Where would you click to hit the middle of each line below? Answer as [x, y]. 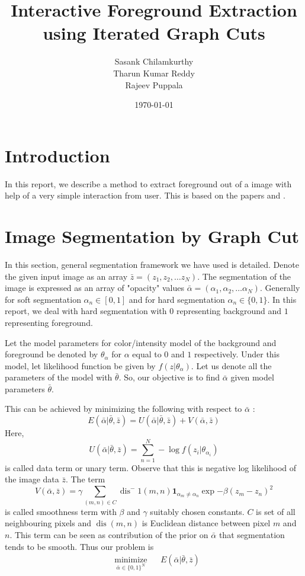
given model [252, 377]
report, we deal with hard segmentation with [86, 311]
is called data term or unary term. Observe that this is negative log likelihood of [151, 467]
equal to [147, 354]
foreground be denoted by [52, 354]
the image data [32, 479]
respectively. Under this [237, 354]
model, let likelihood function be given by [80, 365]
